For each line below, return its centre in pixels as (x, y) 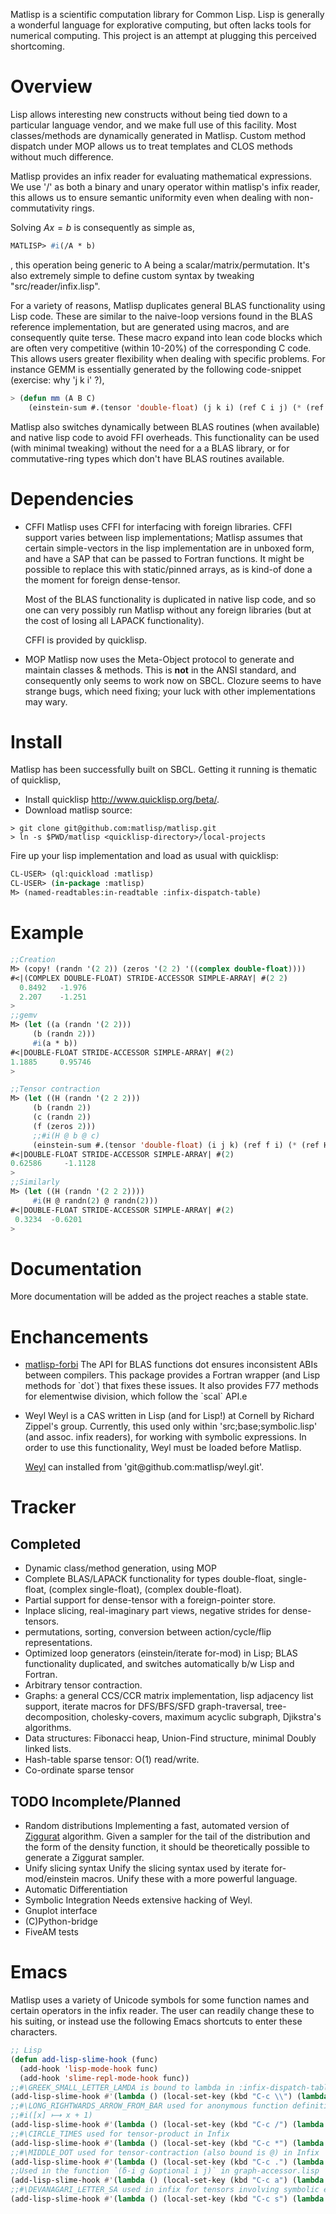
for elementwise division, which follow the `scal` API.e (136, 1396)
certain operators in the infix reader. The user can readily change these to (162, 2010)
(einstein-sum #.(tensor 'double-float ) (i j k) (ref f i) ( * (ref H (180, 1145)
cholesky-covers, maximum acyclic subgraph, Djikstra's (206, 1717)
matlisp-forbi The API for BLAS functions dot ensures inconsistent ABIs (171, 1365)
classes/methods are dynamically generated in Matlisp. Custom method (158, 135)
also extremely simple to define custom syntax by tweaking (132, 275)
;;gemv (24, 1015)
